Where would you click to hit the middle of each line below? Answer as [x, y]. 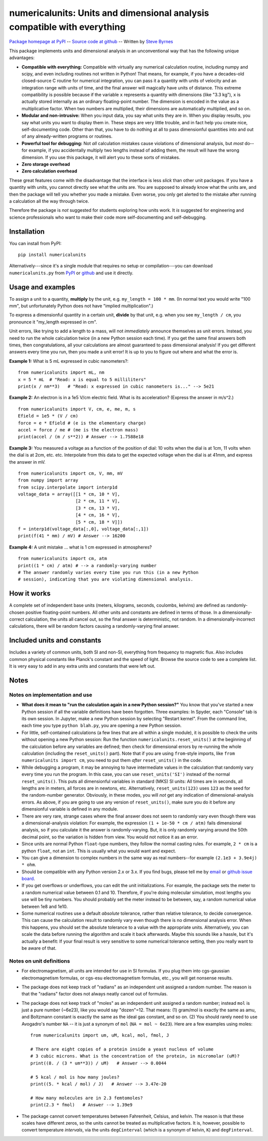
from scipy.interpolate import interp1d [68, 487]
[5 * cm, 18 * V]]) [99, 522]
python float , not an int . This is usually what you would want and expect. [99, 851]
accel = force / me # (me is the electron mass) [78, 430]
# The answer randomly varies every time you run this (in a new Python [108, 572]
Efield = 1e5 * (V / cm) [48, 416]
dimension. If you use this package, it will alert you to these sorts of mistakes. [101, 157]
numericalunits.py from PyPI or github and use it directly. [71, 273]
